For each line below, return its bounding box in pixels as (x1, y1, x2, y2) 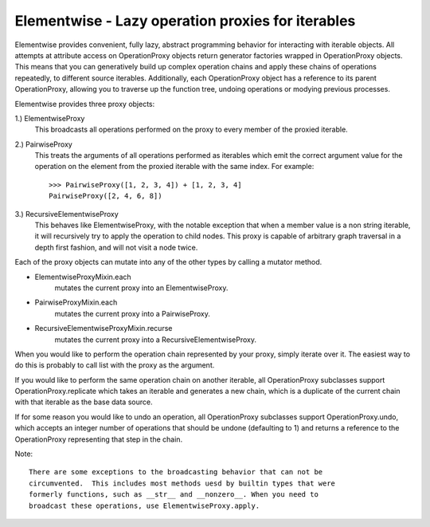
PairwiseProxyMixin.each (34, 297, 118, 307)
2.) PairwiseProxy (14, 140, 73, 149)
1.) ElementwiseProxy (14, 113, 85, 123)
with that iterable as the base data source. (14, 397, 153, 407)
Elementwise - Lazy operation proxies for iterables (14, 12, 356, 29)
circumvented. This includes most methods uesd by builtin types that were (29, 478, 336, 488)
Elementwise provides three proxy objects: (14, 99, 155, 108)
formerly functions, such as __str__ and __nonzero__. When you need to (29, 490, 319, 499)
